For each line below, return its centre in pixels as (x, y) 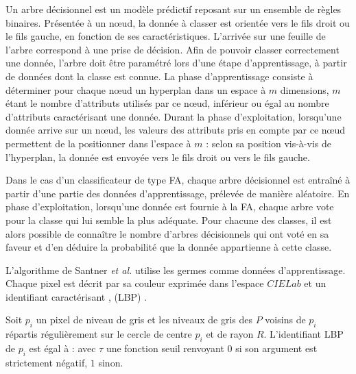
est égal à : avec (62, 348)
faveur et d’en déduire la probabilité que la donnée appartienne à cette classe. (169, 247)
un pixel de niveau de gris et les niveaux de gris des (144, 320)
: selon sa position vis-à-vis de (269, 143)
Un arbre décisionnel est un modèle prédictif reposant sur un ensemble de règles (174, 9)
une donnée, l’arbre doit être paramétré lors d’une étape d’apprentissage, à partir (176, 63)
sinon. (111, 362)
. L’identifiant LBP (304, 334)
